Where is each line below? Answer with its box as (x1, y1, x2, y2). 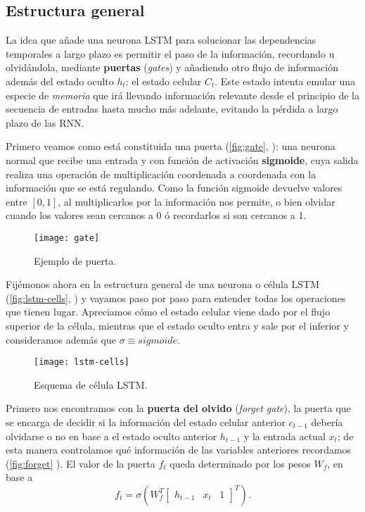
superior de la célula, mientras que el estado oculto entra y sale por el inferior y (6, 318, 349, 332)
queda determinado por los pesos (169, 456, 311, 470)
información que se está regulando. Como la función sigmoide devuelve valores (6, 180, 342, 195)
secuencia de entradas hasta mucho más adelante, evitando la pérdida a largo (6, 101, 338, 116)
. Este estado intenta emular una (214, 73, 356, 88)
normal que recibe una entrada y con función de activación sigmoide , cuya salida (6, 152, 359, 167)
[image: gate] (34, 232, 100, 243)
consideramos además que (6, 332, 116, 346)
